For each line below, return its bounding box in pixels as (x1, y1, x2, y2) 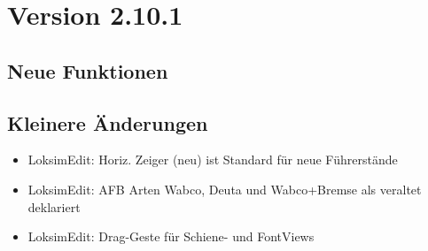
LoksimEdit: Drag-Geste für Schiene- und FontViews (27, 227, 315, 246)
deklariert (27, 197, 81, 216)
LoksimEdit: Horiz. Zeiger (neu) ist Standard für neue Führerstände (27, 150, 398, 169)
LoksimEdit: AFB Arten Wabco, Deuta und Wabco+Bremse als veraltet (27, 179, 422, 198)
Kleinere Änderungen (7, 109, 208, 136)
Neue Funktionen (7, 57, 168, 84)
